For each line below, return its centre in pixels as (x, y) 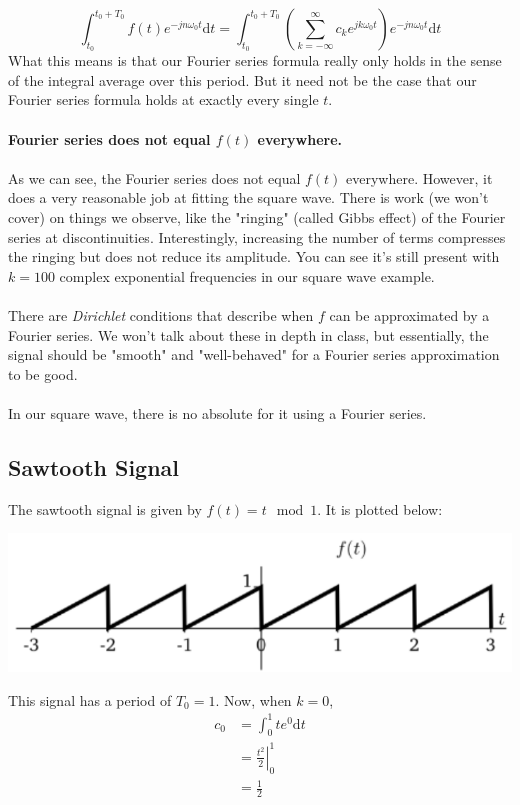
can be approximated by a (409, 314)
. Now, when (253, 699)
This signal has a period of (90, 699)
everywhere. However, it (419, 177)
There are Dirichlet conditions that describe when (161, 314)
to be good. (43, 373)
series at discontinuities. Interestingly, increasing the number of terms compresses (257, 236)
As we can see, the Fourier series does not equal (154, 177)
